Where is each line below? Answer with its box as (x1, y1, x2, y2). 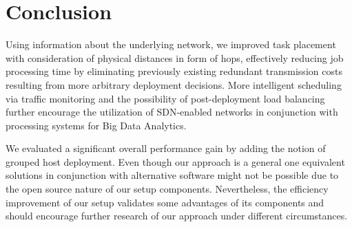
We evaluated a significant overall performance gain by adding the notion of (6, 141, 326, 155)
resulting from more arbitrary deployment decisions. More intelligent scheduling (6, 77, 342, 91)
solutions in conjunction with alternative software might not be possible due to (6, 168, 339, 182)
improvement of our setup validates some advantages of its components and (6, 195, 324, 209)
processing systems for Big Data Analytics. (6, 118, 187, 132)
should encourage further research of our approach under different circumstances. (6, 208, 348, 223)
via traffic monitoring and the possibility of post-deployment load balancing (6, 91, 325, 105)
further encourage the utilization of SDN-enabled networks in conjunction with (6, 105, 338, 119)
